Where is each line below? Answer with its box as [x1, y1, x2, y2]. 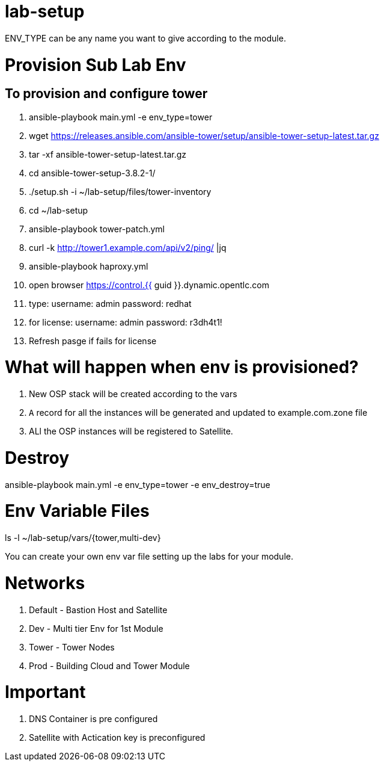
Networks [5, 572, 85, 593]
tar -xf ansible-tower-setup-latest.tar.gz [29, 149, 187, 159]
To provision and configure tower [5, 86, 208, 102]
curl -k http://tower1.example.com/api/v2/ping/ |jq [29, 242, 227, 253]
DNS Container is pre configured [29, 714, 158, 724]
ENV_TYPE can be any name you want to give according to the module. [5, 32, 286, 43]
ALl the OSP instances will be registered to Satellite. [29, 426, 233, 437]
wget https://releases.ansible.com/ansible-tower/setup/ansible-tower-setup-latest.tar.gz [29, 130, 379, 141]
